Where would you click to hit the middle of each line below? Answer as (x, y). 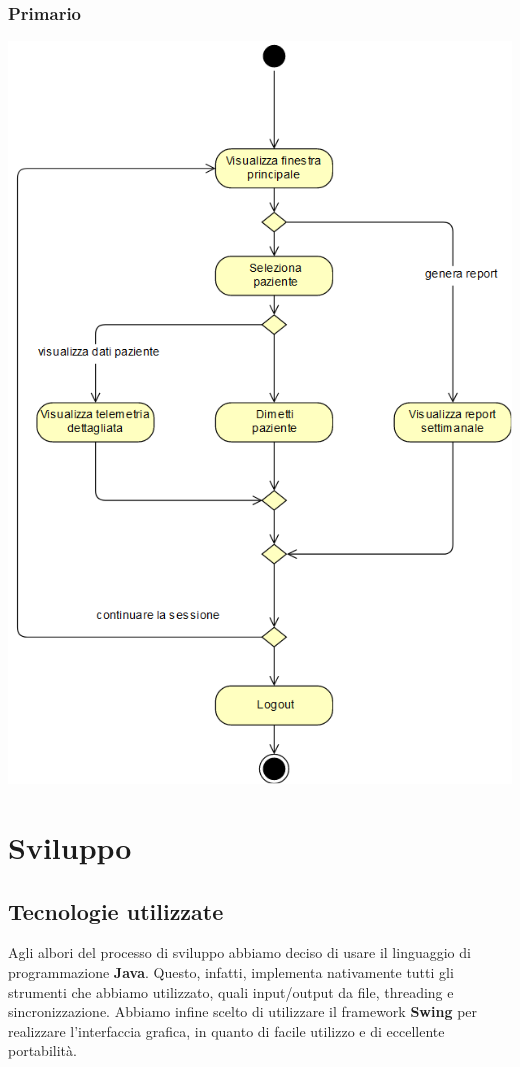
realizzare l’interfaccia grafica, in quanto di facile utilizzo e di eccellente (226, 1030)
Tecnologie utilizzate (116, 910)
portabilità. (42, 1050)
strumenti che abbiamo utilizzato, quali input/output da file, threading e (231, 991)
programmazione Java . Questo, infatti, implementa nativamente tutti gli (231, 971)
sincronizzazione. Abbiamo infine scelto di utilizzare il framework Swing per (243, 1011)
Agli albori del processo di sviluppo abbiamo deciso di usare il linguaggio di (239, 952)
